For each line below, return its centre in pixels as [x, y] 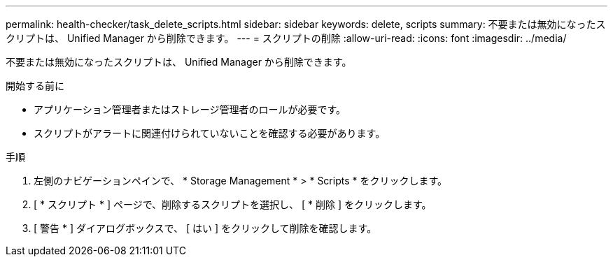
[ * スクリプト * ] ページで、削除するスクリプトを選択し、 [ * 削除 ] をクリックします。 [233, 204]
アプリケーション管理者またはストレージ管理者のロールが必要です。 [190, 109]
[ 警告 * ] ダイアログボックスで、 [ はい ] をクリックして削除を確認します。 [205, 228]
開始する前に [35, 86]
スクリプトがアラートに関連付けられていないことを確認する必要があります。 [210, 133]
